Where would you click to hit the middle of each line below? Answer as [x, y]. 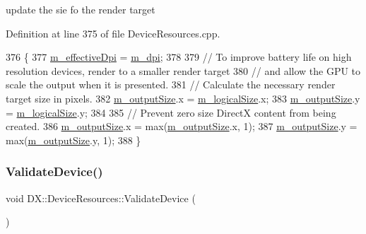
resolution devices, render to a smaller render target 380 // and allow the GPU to [183, 70]
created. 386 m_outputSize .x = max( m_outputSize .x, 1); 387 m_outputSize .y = [182, 126]
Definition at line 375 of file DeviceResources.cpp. [113, 33]
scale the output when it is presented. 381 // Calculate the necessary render [171, 84]
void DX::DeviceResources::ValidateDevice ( [101, 198]
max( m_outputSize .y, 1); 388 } [73, 140]
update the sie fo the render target [81, 9]
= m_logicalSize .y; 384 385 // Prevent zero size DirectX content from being [171, 112]
